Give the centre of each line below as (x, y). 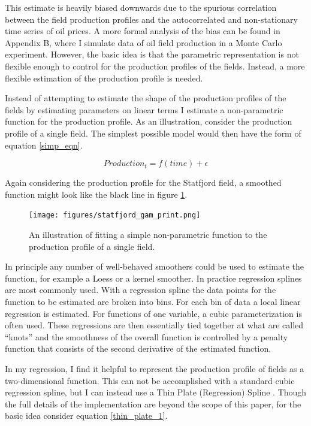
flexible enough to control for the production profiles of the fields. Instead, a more (155, 66)
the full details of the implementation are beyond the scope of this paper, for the (153, 404)
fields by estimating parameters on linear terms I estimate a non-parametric (144, 109)
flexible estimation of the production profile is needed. (104, 78)
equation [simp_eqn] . (44, 145)
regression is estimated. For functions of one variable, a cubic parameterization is (153, 313)
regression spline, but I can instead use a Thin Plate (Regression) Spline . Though (156, 392)
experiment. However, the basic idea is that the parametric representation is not (152, 54)
